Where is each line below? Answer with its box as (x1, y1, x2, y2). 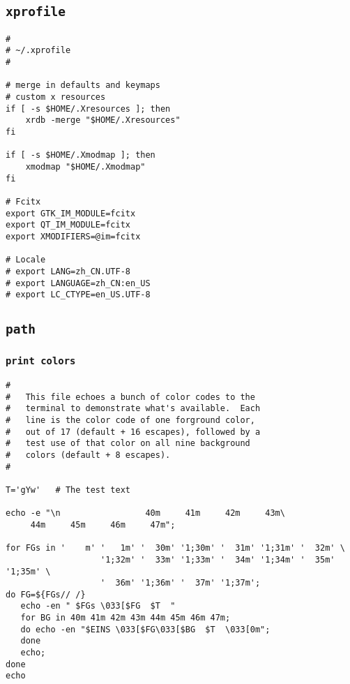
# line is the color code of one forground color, (6, 415, 255, 425)
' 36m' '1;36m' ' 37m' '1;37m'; (100, 578, 261, 588)
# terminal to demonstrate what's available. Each (6, 403, 261, 414)
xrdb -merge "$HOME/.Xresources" (25, 115, 181, 126)
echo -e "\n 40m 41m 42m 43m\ (6, 508, 285, 519)
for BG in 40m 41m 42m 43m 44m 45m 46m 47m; (20, 613, 231, 623)
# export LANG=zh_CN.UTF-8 (6, 266, 130, 276)
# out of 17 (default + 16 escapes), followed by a (6, 426, 261, 437)
